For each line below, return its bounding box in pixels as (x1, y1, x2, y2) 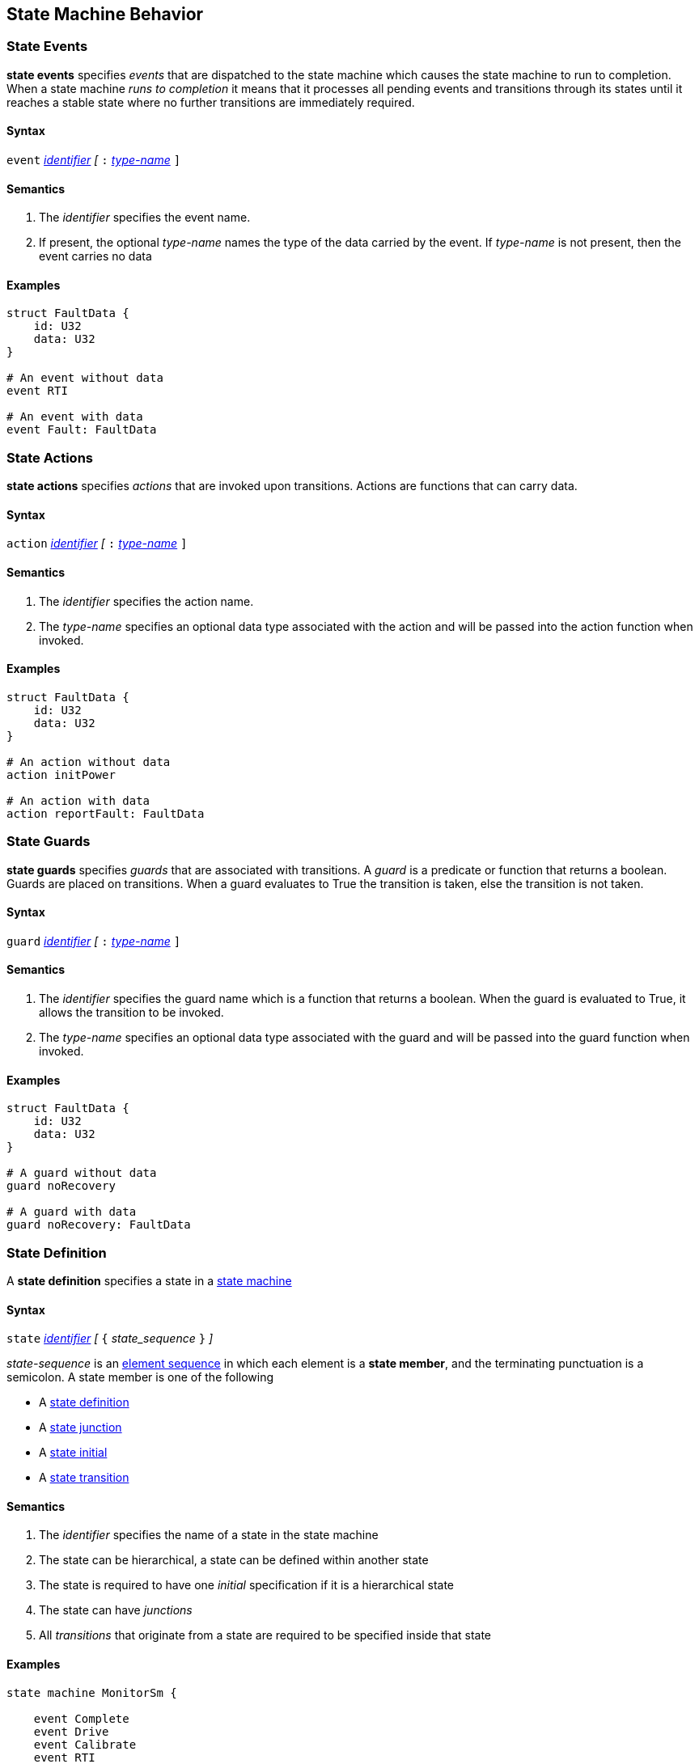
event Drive (33, 1724, 109, 1738)
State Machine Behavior (6, 4, 204, 24)
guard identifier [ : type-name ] (6, 933, 181, 948)
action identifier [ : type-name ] (6, 536, 188, 551)
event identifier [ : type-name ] (6, 153, 181, 167)
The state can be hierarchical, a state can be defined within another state (39, 1553, 429, 1567)
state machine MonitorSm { (6, 1686, 177, 1699)
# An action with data (6, 793, 150, 807)
